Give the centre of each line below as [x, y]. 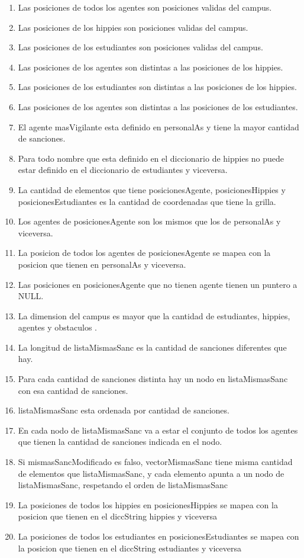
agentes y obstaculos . [58, 327]
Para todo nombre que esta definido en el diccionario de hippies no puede [151, 158]
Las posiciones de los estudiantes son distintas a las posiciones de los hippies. [157, 87]
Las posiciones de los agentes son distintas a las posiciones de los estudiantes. [158, 106]
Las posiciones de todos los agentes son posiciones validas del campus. [145, 7]
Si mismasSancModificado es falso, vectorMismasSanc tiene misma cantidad [155, 462]
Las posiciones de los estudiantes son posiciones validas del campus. [140, 47]
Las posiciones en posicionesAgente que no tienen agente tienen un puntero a [158, 284]
